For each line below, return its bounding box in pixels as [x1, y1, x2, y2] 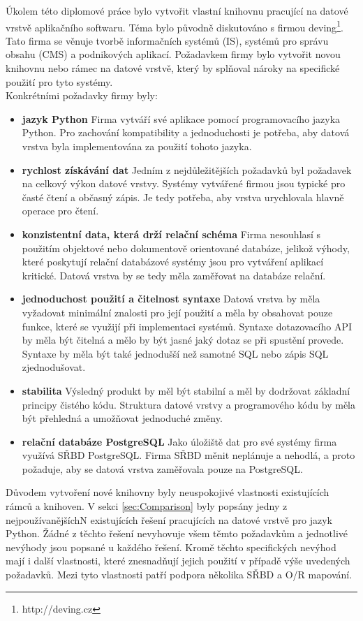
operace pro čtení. [22, 203, 99, 218]
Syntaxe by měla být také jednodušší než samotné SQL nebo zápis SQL [22, 346, 329, 360]
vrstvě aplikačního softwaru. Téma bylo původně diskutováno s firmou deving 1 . [6, 17, 343, 34]
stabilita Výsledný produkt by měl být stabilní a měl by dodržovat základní [22, 383, 350, 397]
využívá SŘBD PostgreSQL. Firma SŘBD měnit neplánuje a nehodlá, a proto [22, 448, 355, 462]
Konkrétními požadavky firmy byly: [6, 88, 158, 103]
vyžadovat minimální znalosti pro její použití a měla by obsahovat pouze [22, 305, 333, 319]
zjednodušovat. [22, 360, 86, 374]
